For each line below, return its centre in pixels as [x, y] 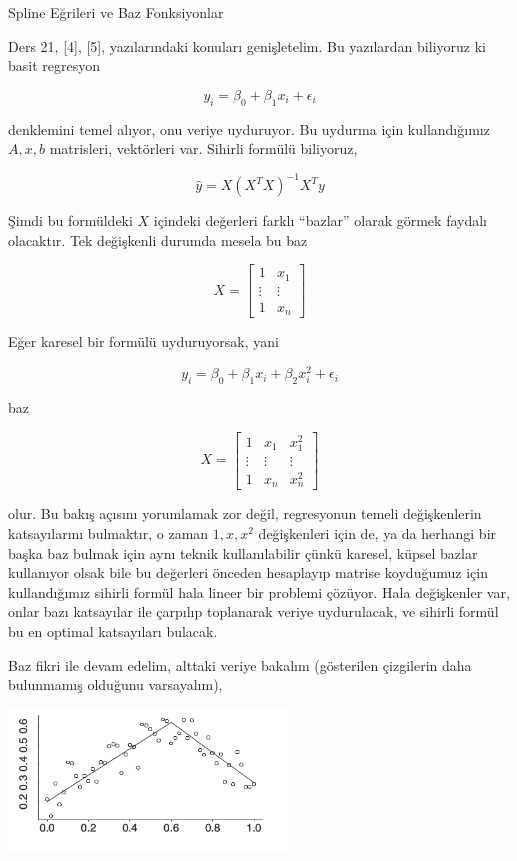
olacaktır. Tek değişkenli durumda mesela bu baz [158, 239]
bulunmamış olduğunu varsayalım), [115, 684]
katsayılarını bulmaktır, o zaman [108, 532]
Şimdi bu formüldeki [70, 220]
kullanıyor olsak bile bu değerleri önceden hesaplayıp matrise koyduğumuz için [248, 572]
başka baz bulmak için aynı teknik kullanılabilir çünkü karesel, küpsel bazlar [243, 552]
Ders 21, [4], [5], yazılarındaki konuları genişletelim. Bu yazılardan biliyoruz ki [247, 45]
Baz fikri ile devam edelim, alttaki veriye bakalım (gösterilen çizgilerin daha [240, 664]
